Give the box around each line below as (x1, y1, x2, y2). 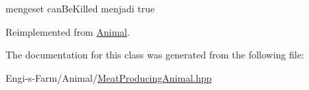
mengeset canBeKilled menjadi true (5, 1, 155, 15)
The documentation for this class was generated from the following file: (5, 47, 304, 62)
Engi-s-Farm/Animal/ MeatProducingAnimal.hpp (5, 70, 212, 85)
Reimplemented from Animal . (5, 24, 130, 38)
